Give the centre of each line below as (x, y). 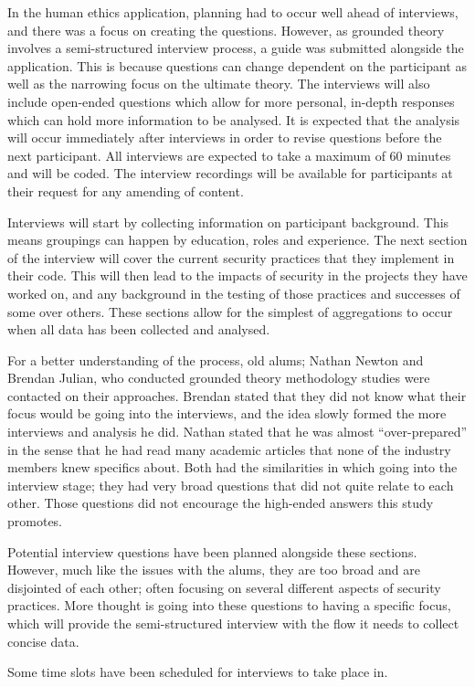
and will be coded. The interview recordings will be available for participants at (230, 173)
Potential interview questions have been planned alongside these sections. (212, 551)
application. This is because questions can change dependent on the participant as (237, 65)
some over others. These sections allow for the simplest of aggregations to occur (230, 311)
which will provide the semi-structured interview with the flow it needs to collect (233, 623)
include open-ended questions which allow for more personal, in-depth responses (231, 101)
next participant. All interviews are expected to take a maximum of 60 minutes (229, 155)
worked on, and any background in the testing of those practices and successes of (234, 293)
